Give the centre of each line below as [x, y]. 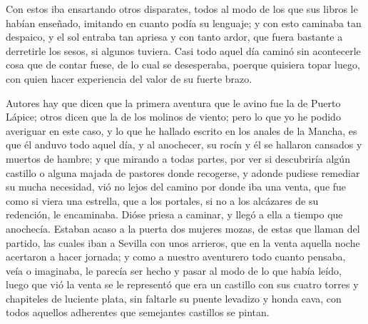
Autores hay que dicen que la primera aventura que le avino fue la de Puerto [173, 102]
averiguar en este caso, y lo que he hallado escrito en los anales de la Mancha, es [182, 130]
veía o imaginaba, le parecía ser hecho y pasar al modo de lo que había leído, [174, 270]
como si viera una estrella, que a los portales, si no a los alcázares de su [162, 200]
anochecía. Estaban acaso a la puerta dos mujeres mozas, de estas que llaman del [183, 228]
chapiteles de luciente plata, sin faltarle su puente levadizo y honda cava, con [174, 298]
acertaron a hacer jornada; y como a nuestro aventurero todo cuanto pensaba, [176, 257]
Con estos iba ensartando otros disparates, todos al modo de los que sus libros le [182, 9]
